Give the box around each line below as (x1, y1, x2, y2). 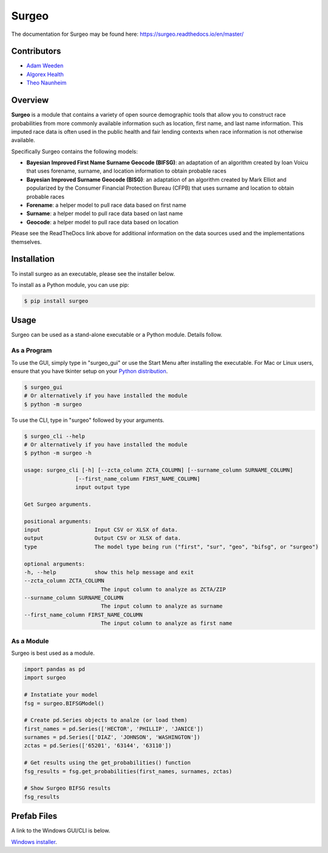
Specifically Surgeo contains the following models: (11, 148, 138, 155)
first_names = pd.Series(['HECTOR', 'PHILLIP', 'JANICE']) (24, 725, 203, 732)
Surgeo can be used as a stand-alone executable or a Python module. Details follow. (11, 331, 223, 339)
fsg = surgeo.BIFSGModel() (24, 700, 104, 706)
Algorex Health (26, 71, 64, 78)
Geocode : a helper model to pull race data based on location (26, 218, 179, 226)
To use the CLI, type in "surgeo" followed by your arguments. (11, 416, 165, 424)
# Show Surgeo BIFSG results (24, 785, 111, 792)
